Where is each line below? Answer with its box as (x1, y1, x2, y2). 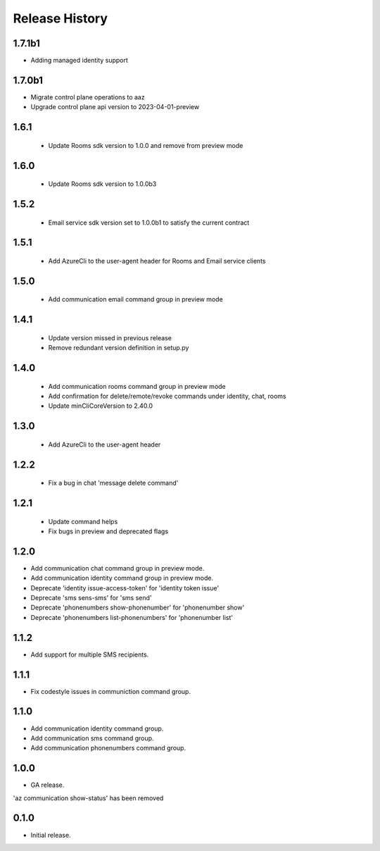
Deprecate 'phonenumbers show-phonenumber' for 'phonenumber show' (30, 603, 245, 612)
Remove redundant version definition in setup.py (48, 344, 189, 352)
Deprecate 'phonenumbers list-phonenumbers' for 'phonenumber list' (30, 613, 234, 621)
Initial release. (30, 831, 71, 839)
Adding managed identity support (30, 56, 128, 65)
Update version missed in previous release (48, 333, 172, 342)
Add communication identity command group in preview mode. (30, 574, 214, 583)
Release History (13, 11, 108, 26)
